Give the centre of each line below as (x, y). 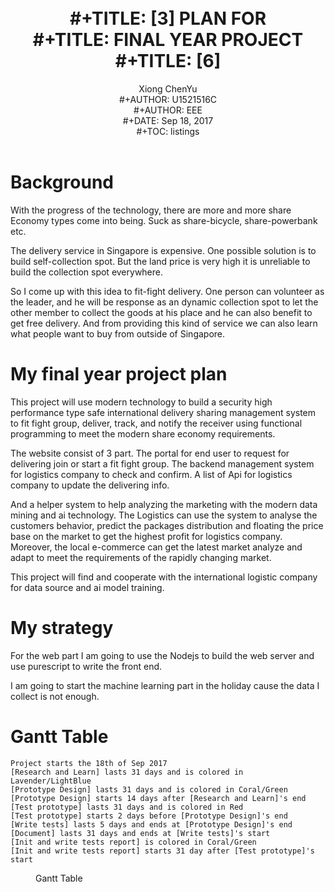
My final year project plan (119, 373)
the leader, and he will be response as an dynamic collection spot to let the (164, 302)
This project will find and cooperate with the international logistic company (164, 577)
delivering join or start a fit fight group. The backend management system (162, 463)
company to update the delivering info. (90, 485)
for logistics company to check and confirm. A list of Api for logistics (151, 474)
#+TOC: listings (168, 131)
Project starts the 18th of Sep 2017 (89, 763)
